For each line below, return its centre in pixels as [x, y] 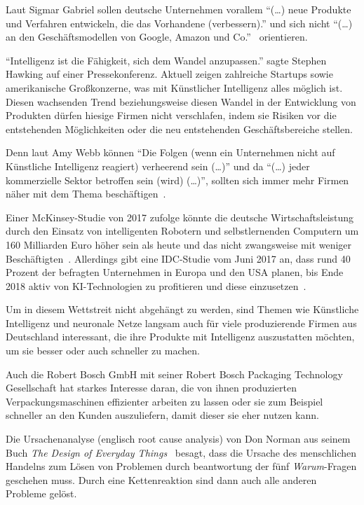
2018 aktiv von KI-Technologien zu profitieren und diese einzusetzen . [156, 285]
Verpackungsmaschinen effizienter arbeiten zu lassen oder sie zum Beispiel [164, 401]
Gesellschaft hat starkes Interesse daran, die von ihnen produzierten [151, 388]
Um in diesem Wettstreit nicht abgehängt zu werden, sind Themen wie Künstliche [182, 309]
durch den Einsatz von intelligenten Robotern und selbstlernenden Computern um [182, 231]
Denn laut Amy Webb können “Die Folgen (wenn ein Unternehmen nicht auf [170, 152]
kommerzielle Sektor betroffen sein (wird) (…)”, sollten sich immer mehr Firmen [177, 180]
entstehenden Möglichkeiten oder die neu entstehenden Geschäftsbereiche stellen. [179, 129]
